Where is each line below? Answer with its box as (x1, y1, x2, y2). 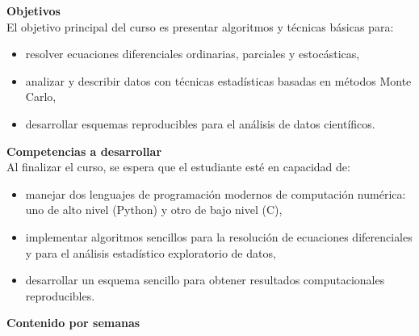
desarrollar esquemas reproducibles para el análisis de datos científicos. (25, 115, 375, 132)
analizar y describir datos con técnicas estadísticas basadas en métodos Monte (25, 72, 412, 89)
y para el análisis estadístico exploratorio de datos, (25, 244, 276, 261)
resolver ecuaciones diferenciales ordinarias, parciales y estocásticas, (25, 45, 360, 62)
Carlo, (25, 88, 57, 105)
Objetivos (6, 2, 61, 19)
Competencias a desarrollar (6, 142, 162, 159)
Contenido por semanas (6, 314, 140, 331)
